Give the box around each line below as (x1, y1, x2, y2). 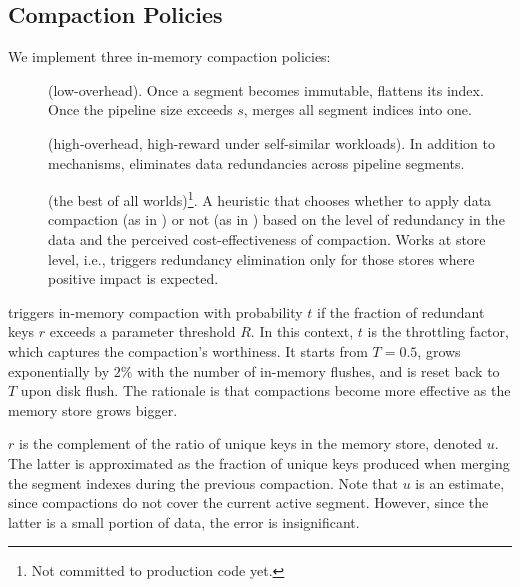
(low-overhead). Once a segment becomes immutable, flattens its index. (48, 79, 484, 100)
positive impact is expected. (48, 268, 219, 289)
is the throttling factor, (367, 321, 509, 342)
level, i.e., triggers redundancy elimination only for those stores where (48, 248, 475, 269)
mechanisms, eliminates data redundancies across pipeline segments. (48, 152, 465, 173)
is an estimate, (415, 472, 505, 493)
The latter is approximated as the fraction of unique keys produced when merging (8, 452, 510, 473)
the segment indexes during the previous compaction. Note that (8, 472, 398, 493)
